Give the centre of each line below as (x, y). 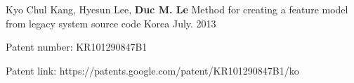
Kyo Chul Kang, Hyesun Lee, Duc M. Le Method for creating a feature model (177, 9)
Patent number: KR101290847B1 (77, 47)
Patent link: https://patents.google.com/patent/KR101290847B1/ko (152, 70)
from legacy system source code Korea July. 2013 (111, 23)
